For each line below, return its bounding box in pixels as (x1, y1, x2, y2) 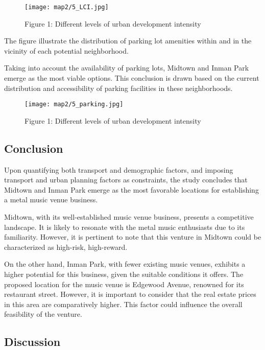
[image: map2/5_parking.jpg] (25, 101, 124, 108)
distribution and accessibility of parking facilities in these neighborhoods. (4, 82, 233, 93)
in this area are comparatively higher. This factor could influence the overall (4, 298, 243, 309)
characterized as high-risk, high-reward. (4, 241, 128, 252)
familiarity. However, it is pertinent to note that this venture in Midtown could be (4, 231, 261, 242)
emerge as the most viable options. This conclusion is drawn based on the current (4, 73, 259, 83)
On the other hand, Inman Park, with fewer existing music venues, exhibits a (4, 259, 246, 269)
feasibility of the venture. (4, 309, 82, 319)
